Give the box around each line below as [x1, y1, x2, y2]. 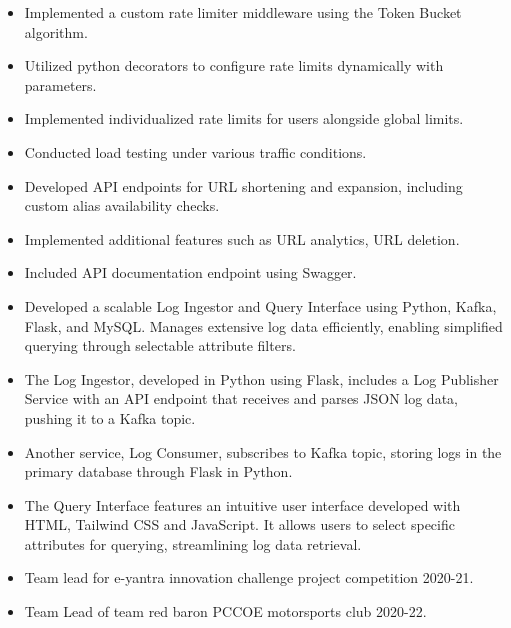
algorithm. [24, 21, 88, 42]
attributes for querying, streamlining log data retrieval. [24, 533, 362, 554]
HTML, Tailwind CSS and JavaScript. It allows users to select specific [24, 514, 455, 535]
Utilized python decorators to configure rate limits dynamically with [24, 55, 444, 76]
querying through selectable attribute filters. [24, 335, 296, 356]
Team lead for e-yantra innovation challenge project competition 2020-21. [24, 567, 474, 588]
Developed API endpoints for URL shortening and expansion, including [24, 175, 463, 196]
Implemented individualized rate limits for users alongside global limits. [24, 108, 464, 129]
